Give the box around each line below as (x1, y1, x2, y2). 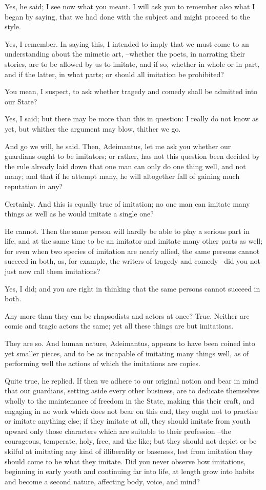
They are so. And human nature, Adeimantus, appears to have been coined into (5, 338, 255, 349)
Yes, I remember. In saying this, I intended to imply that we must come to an (5, 38, 249, 49)
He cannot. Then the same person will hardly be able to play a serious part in (5, 225, 250, 236)
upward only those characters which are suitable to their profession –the (5, 425, 231, 436)
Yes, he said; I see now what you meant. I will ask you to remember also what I (5, 1, 255, 11)
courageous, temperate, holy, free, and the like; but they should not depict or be (5, 435, 257, 446)
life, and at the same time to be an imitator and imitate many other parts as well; (5, 235, 263, 246)
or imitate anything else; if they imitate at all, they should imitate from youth (5, 415, 251, 426)
